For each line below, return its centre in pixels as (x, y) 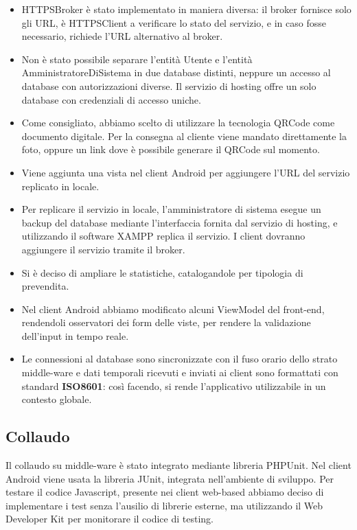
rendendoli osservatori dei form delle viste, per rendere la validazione (166, 322)
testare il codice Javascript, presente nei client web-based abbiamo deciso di (165, 492)
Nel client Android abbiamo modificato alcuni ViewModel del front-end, (173, 309)
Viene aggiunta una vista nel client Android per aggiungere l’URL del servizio (186, 172)
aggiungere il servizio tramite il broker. (103, 249)
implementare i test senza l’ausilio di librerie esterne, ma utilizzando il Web (164, 505)
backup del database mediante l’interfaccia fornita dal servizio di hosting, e (180, 222)
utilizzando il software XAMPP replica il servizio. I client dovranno (163, 236)
